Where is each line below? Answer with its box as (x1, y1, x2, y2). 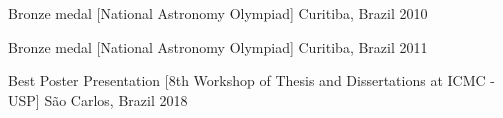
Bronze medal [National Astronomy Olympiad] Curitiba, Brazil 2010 (8, 3, 428, 23)
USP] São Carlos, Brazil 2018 (8, 89, 188, 110)
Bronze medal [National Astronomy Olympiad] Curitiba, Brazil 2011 (8, 36, 428, 57)
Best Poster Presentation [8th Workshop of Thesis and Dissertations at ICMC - (8, 70, 495, 91)
